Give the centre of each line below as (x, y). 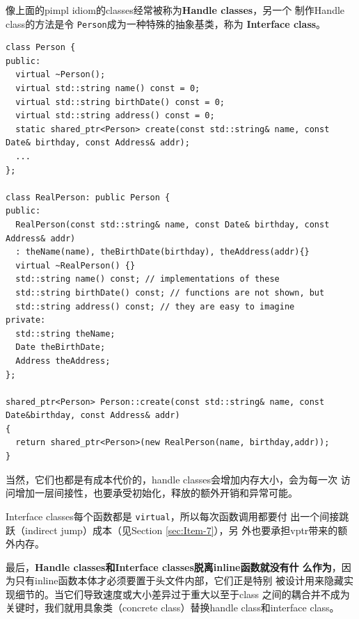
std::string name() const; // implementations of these (147, 279)
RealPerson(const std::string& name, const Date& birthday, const (173, 224)
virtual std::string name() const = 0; (108, 89)
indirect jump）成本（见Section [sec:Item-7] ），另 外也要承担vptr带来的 (181, 530)
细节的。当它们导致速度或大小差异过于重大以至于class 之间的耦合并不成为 (182, 594)
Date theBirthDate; (61, 347)
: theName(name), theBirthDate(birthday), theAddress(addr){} (162, 252)
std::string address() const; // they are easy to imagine (155, 306)
